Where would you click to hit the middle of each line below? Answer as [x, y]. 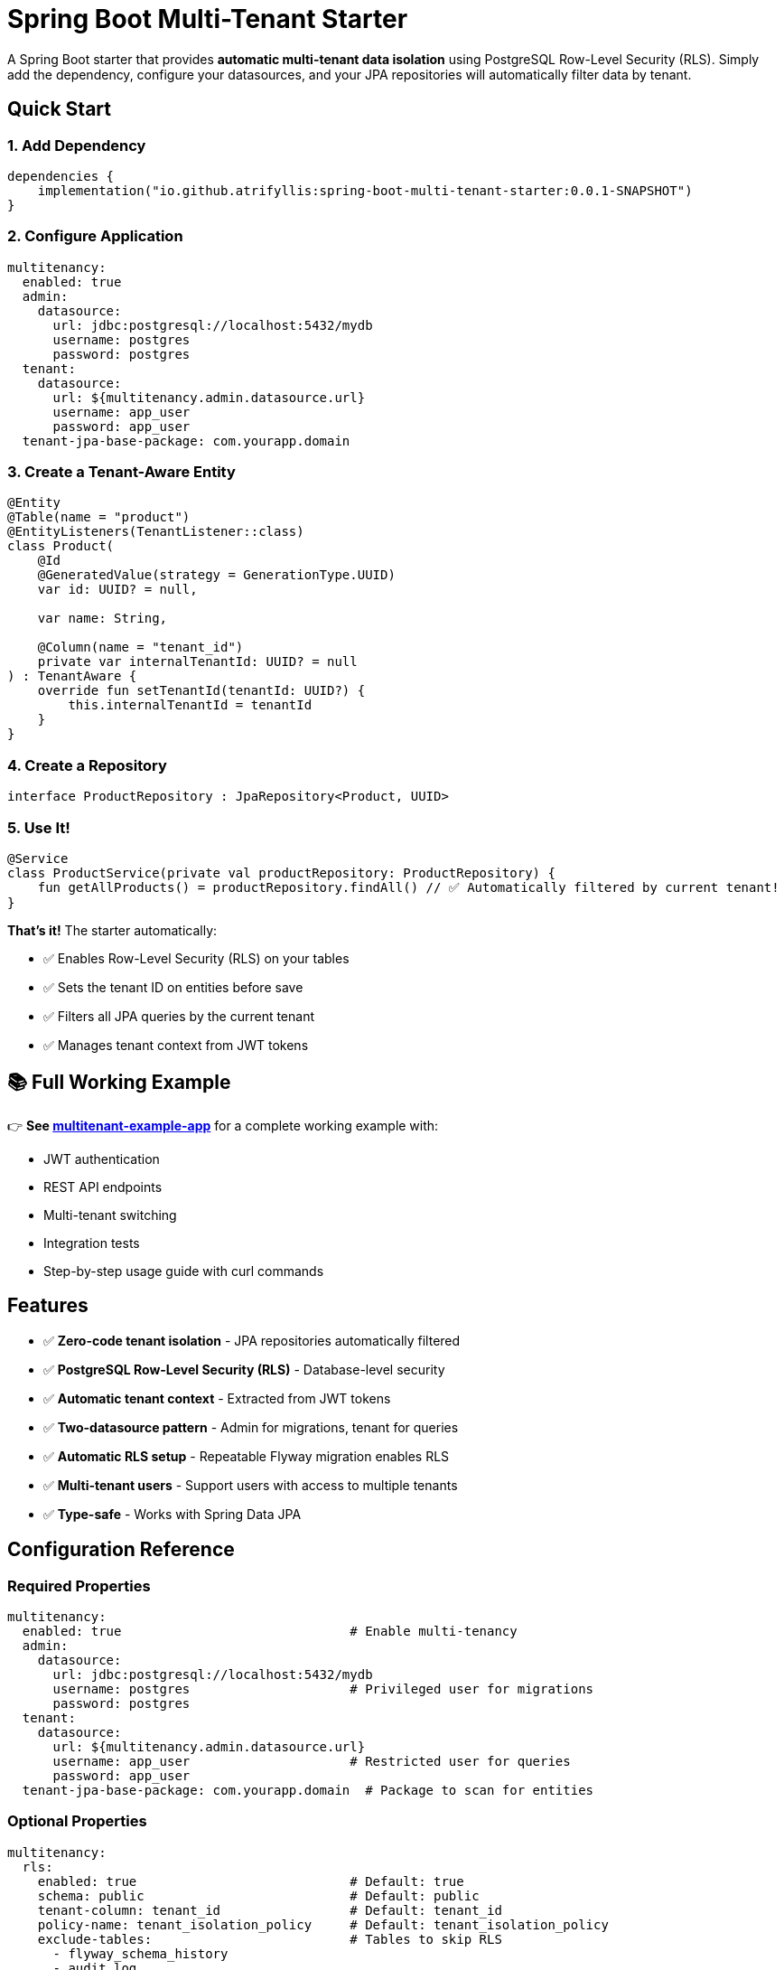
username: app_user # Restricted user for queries [312, 1761]
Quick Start [59, 109]
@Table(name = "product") [99, 517]
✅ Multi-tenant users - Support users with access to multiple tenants [251, 1485]
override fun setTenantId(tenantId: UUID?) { [201, 691]
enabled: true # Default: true [251, 1881]
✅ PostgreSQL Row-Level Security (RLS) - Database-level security [244, 1369]
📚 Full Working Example [119, 1083]
